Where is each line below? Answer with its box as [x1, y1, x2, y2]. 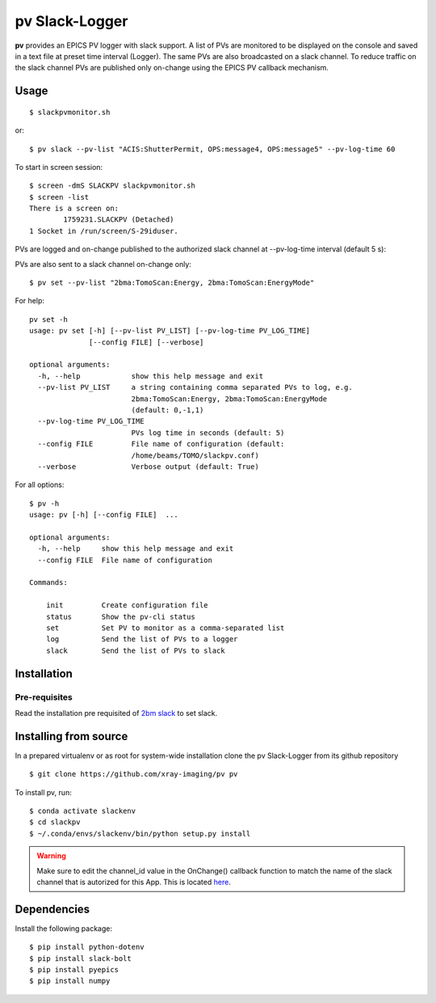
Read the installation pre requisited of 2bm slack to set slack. [15, 708, 218, 717]
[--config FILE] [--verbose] [89, 337, 204, 347]
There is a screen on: [29, 204, 119, 214]
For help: [15, 296, 44, 306]
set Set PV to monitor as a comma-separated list [45, 623, 285, 633]
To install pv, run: [15, 787, 72, 797]
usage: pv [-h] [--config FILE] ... [29, 510, 179, 519]
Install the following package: [15, 923, 113, 933]
